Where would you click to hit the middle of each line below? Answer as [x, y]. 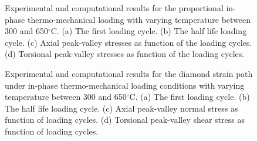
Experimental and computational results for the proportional [114, 8]
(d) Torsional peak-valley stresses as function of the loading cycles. [125, 54]
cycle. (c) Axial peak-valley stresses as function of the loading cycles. [128, 42]
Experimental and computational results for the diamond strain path [129, 73]
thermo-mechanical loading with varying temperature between [139, 19]
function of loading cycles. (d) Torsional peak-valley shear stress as [125, 120]
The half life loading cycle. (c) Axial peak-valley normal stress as [121, 108]
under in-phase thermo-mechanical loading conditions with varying [125, 85]
